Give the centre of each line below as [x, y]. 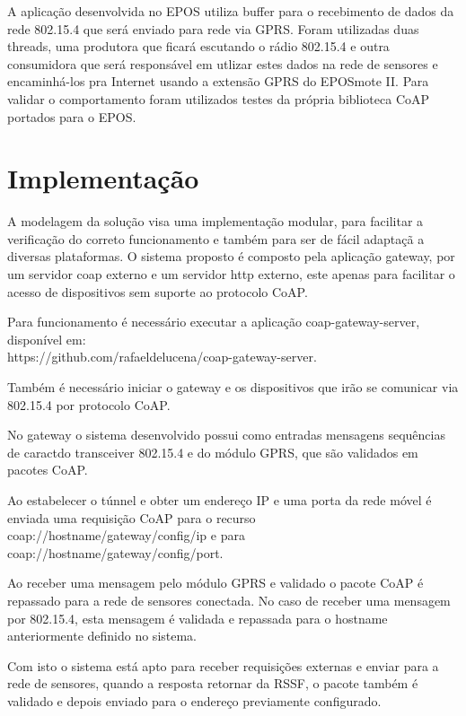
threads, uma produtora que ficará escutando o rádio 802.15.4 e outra [198, 46]
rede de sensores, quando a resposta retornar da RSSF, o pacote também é [213, 683]
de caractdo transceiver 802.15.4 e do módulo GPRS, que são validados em [213, 452]
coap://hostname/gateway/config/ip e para [126, 535]
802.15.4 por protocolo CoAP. [89, 404]
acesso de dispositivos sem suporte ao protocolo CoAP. [158, 291]
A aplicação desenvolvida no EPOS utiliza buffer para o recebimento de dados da [231, 11]
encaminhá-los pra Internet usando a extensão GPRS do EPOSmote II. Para [218, 81]
